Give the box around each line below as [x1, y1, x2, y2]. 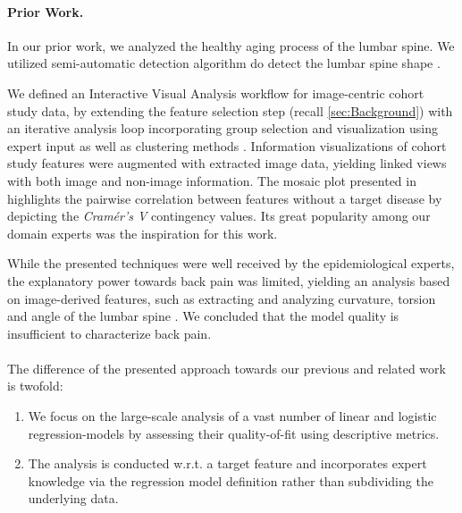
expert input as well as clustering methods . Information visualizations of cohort [7, 136, 447, 155]
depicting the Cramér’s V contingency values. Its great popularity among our [7, 206, 431, 225]
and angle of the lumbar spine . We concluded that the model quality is [7, 307, 399, 325]
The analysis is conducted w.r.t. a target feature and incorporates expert [28, 454, 427, 473]
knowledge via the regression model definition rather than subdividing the [28, 471, 433, 490]
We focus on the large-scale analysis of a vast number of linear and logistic [28, 407, 437, 425]
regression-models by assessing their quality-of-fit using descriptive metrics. [28, 424, 440, 442]
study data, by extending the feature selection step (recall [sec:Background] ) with [7, 101, 453, 120]
